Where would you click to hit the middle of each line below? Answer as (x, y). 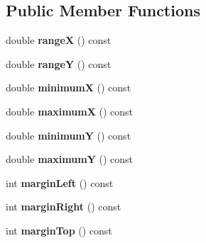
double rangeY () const (59, 63)
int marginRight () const (64, 207)
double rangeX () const (59, 40)
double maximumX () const (70, 111)
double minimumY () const (69, 135)
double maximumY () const (70, 159)
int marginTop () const (59, 230)
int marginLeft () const (60, 182)
